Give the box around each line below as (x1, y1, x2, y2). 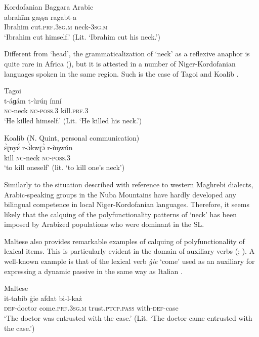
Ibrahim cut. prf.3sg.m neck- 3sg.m (4, 21, 108, 32)
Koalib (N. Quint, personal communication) (4, 132, 140, 143)
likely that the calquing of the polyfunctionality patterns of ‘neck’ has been (4, 209, 237, 219)
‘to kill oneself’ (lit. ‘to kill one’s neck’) (4, 162, 125, 173)
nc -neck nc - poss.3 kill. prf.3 (4, 105, 89, 116)
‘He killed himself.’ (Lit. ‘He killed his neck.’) (4, 115, 142, 125)
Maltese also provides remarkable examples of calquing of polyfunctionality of (4, 235, 245, 246)
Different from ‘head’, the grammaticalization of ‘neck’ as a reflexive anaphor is (4, 48, 250, 59)
